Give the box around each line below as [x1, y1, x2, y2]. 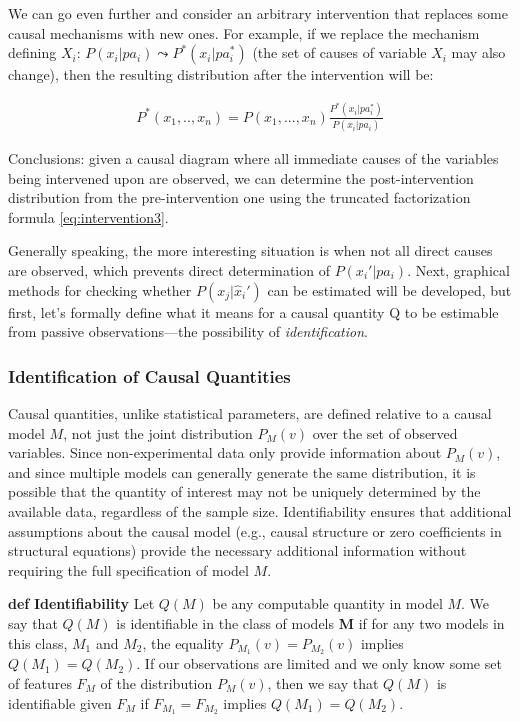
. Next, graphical [407, 260, 510, 281]
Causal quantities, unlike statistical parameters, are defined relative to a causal [8, 403, 492, 424]
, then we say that [267, 673, 379, 694]
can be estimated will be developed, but [267, 279, 512, 300]
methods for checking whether [8, 279, 192, 300]
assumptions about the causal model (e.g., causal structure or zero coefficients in [8, 520, 502, 541]
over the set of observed [312, 422, 458, 443]
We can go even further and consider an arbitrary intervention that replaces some [8, 3, 508, 23]
